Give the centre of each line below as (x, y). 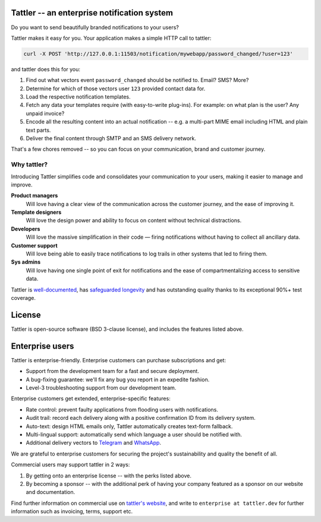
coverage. (23, 298)
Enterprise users (43, 346)
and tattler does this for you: (45, 69)
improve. (22, 185)
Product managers (34, 195)
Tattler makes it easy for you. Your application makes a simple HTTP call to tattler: (111, 38)
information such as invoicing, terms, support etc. (72, 511)
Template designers (36, 212)
